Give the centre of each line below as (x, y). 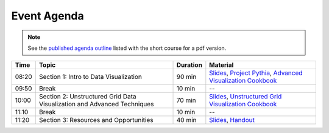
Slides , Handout (232, 120)
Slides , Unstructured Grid (246, 97)
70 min (186, 100)
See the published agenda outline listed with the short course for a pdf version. (127, 48)
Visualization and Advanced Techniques (96, 104)
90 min (186, 77)
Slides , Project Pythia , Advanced (256, 73)
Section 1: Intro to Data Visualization (90, 77)
